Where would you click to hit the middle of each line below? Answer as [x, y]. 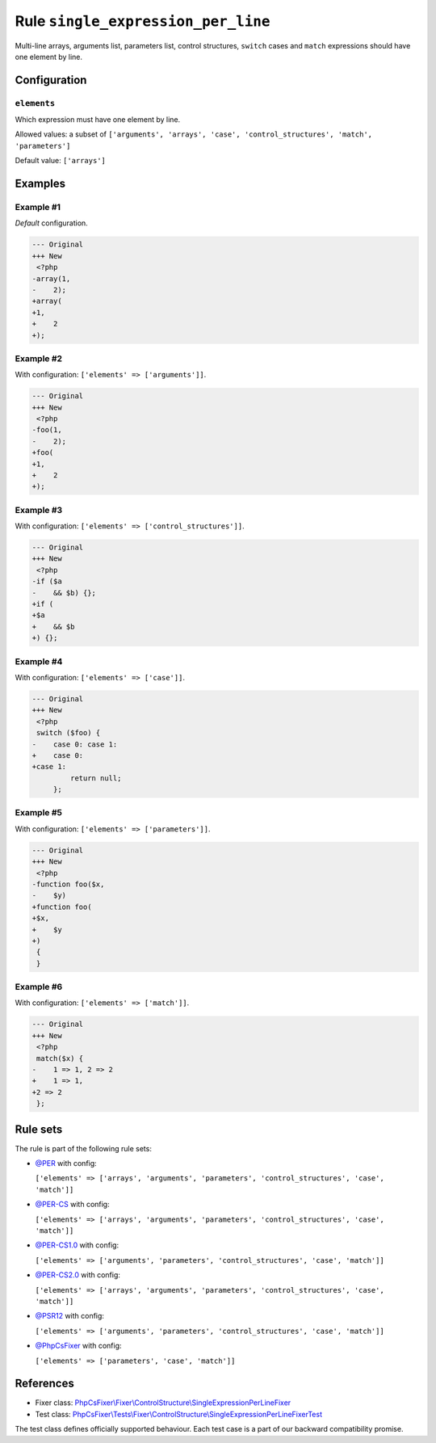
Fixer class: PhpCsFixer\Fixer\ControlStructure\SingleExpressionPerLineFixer [163, 1403]
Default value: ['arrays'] [61, 161]
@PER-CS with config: [72, 1205]
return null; [96, 778]
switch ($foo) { [69, 733]
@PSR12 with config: [70, 1316]
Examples [40, 184]
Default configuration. [51, 223]
